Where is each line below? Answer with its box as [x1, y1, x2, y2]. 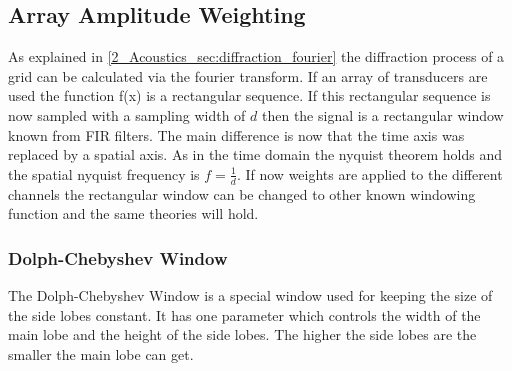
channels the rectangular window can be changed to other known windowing [8, 183, 476, 204]
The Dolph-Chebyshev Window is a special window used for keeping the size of [8, 285, 493, 305]
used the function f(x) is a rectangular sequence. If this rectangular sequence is [8, 85, 491, 106]
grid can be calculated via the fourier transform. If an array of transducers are [8, 65, 488, 86]
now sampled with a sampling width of [8, 104, 246, 125]
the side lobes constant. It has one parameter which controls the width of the [8, 304, 481, 325]
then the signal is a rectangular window [261, 104, 504, 125]
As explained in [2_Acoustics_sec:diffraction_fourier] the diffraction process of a [8, 46, 505, 67]
